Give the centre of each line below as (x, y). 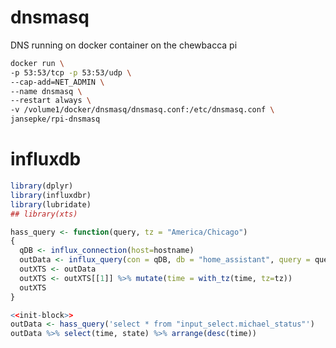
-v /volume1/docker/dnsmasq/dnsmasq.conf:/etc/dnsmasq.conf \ (142, 110)
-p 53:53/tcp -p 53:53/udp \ (71, 72)
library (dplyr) (42, 186)
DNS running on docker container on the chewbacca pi (124, 45)
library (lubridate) (51, 204)
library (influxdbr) (51, 195)
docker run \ (37, 63)
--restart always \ (51, 101)
